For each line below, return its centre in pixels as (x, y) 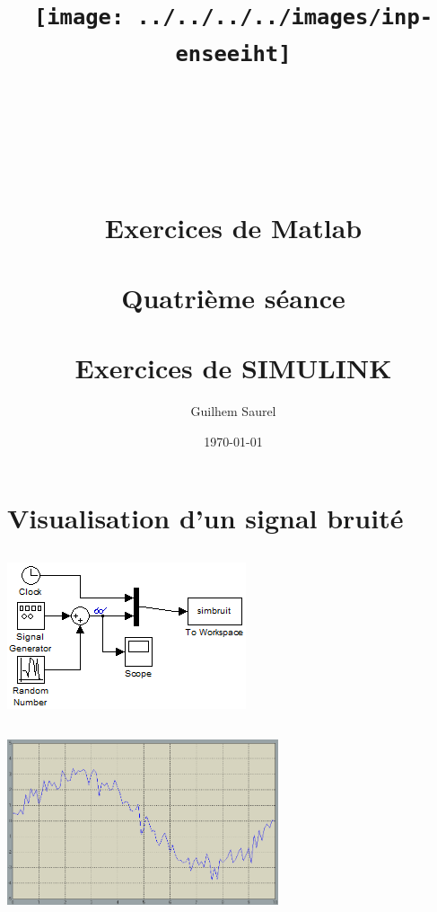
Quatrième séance (233, 297)
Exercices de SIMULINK (233, 368)
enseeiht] (233, 53)
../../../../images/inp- (285, 18)
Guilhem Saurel (233, 411)
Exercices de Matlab (233, 227)
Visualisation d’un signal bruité (205, 518)
